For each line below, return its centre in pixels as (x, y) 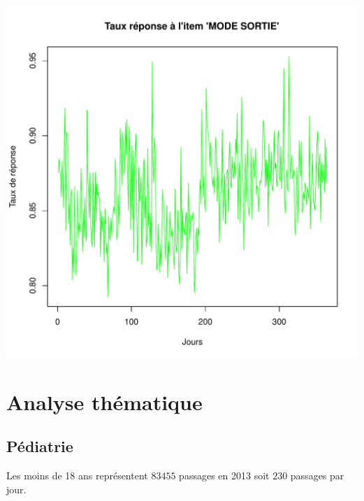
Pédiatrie (40, 446)
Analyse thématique (104, 401)
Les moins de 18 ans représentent (77, 475)
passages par (317, 475)
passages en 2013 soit (224, 475)
